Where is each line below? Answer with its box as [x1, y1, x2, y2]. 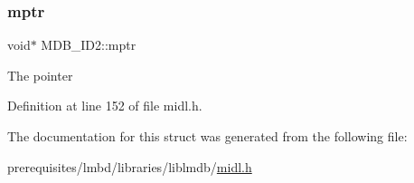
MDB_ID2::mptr [41, 35, 136, 54]
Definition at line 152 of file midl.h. [7, 96, 202, 115]
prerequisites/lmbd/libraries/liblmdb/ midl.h [7, 157, 252, 176]
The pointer [7, 65, 73, 84]
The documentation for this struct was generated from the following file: [7, 127, 408, 145]
